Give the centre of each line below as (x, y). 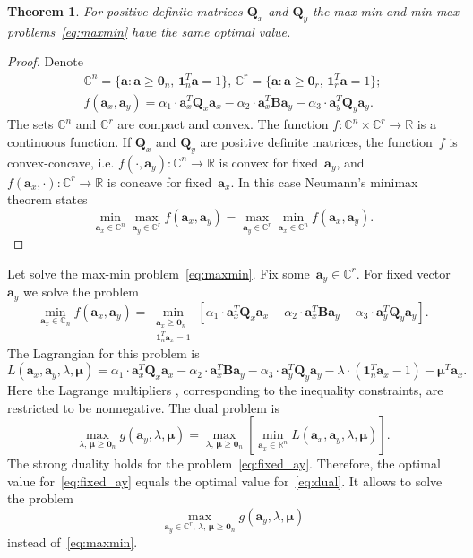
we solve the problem (81, 292)
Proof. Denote (45, 61)
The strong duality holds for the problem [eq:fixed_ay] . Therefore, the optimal (224, 464)
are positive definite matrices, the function (316, 141)
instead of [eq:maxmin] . (73, 542)
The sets (30, 124)
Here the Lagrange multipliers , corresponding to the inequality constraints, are (225, 390)
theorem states (47, 199)
